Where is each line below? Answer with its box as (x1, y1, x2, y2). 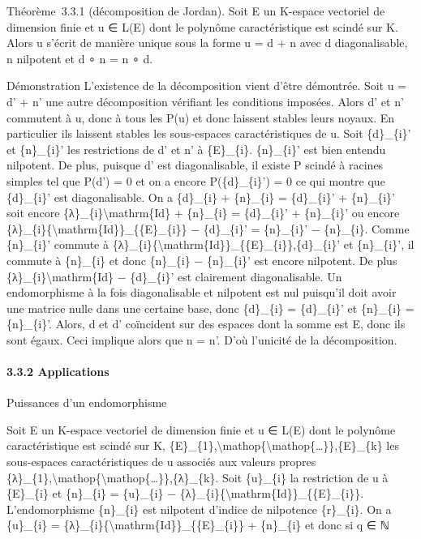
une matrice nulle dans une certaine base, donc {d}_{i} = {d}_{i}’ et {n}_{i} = (6, 299, 415, 316)
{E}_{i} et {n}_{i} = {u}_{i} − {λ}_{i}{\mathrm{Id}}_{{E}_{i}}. (6, 485, 364, 502)
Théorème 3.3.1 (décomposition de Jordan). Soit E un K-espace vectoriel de (6, 2, 385, 19)
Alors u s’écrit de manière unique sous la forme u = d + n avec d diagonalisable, (6, 34, 408, 51)
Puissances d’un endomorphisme (6, 394, 167, 411)
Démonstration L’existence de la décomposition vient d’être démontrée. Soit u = (6, 77, 407, 94)
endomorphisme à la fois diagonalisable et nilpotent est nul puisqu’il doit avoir (6, 284, 397, 301)
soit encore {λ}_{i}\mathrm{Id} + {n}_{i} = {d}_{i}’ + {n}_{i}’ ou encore (6, 204, 400, 221)
